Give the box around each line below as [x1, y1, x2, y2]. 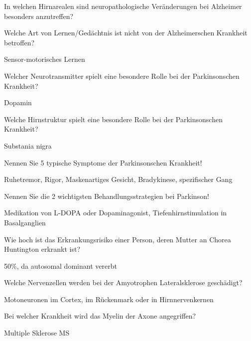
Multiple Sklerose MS [4, 328, 70, 338]
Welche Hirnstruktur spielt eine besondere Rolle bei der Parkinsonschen [4, 114, 223, 124]
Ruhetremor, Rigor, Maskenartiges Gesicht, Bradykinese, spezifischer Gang [4, 174, 233, 184]
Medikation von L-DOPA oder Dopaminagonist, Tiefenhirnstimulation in [4, 207, 227, 218]
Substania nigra [4, 140, 52, 151]
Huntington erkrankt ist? [4, 244, 81, 254]
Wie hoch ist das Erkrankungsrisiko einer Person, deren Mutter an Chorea [4, 234, 231, 244]
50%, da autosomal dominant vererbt [4, 260, 117, 271]
